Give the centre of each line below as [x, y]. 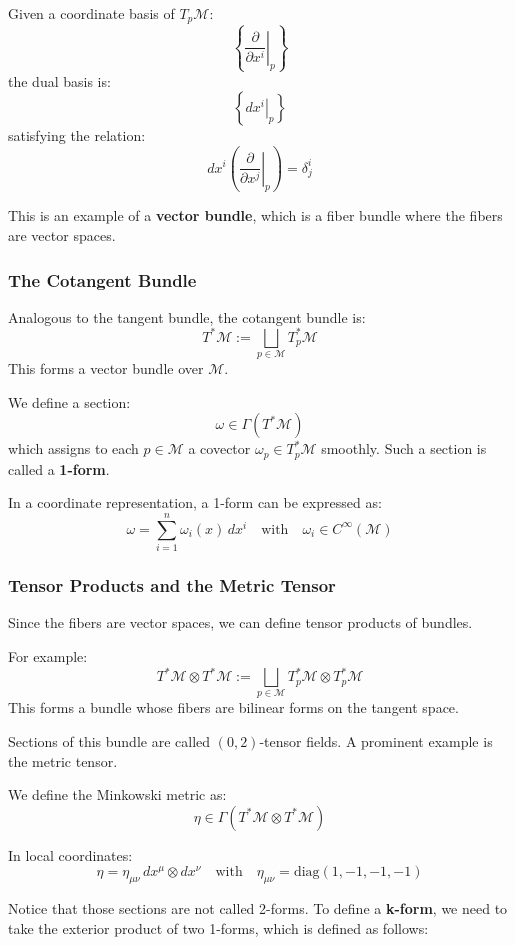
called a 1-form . [59, 468]
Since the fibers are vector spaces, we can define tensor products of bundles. [240, 622]
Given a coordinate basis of [91, 13]
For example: [48, 655]
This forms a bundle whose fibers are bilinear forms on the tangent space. [233, 707]
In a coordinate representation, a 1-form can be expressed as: [195, 502]
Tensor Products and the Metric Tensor [172, 585]
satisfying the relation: [77, 135]
